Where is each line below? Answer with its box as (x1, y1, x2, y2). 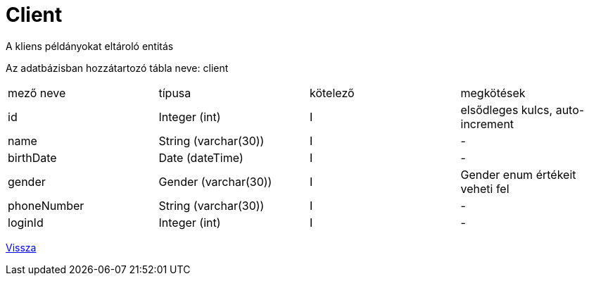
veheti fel (460, 181, 509, 196)
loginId (8, 215, 44, 230)
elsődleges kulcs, (460, 102, 553, 117)
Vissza (6, 241, 37, 254)
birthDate (8, 150, 57, 165)
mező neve (8, 85, 66, 100)
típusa (158, 85, 191, 100)
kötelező (310, 85, 355, 100)
